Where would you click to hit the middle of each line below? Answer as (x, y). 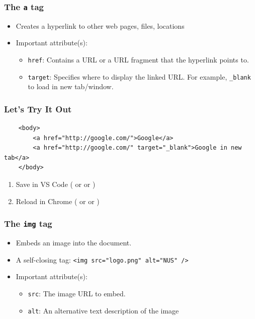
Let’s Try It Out (38, 109)
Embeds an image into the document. (74, 243)
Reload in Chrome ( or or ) (58, 201)
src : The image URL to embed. (77, 293)
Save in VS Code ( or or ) (56, 184)
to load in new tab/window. (71, 86)
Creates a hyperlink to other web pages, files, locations (100, 25)
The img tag (28, 224)
